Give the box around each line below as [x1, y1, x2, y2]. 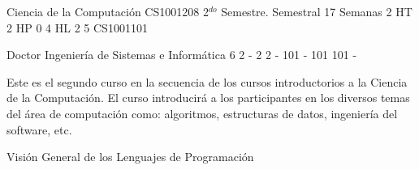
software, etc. [6, 121, 72, 138]
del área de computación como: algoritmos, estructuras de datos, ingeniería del [6, 104, 398, 121]
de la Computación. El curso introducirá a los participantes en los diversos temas [6, 89, 410, 106]
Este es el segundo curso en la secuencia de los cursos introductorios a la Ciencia [6, 73, 408, 90]
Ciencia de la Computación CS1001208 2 [6, 3, 209, 19]
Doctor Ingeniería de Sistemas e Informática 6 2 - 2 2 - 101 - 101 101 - [6, 46, 357, 63]
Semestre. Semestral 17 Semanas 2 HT [221, 3, 413, 19]
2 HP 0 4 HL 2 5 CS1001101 [6, 19, 148, 36]
